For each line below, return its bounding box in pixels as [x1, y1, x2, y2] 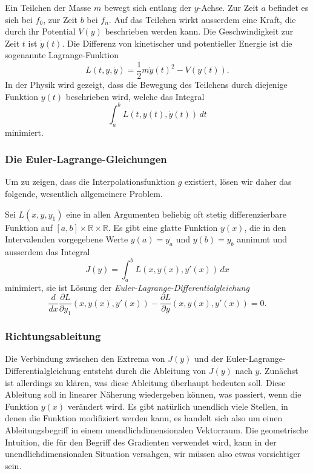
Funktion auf [5, 221, 53, 233]
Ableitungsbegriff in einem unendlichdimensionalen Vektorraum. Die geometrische [5, 424, 309, 436]
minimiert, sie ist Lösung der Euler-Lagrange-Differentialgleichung [5, 281, 249, 293]
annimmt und [237, 233, 288, 245]
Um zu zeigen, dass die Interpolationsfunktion [5, 175, 176, 188]
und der [194, 352, 223, 365]
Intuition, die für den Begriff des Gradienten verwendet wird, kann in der [5, 435, 277, 448]
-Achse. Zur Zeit [198, 1, 259, 13]
